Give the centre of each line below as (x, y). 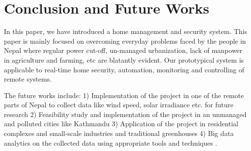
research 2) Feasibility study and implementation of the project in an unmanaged (125, 114)
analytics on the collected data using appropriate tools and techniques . (111, 143)
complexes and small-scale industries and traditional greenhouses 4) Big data (119, 133)
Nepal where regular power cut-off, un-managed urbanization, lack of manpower (123, 50)
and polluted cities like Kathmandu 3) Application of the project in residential (121, 124)
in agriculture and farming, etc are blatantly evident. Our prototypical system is (124, 59)
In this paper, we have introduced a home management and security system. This (126, 31)
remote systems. (28, 79)
